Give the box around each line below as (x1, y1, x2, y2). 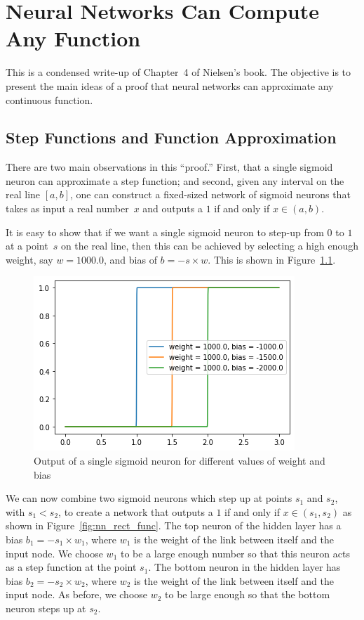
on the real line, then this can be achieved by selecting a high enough (60, 238, 358, 253)
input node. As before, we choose (6, 587, 148, 602)
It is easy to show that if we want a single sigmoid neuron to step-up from (6, 224, 324, 239)
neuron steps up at (6, 600, 86, 615)
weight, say (6, 252, 53, 266)
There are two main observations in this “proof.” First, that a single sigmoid (6, 160, 333, 174)
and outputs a (142, 201, 203, 216)
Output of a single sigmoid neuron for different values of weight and (34, 453, 325, 468)
